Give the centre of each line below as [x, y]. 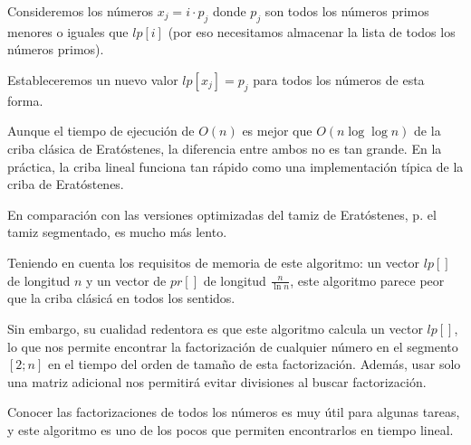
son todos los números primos [347, 11]
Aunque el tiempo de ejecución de [101, 131]
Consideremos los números [80, 11]
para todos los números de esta [339, 79]
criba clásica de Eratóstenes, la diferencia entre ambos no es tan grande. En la [225, 148]
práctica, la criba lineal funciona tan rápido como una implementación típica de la [235, 166]
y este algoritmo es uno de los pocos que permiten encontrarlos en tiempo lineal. [231, 429]
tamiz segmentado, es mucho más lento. [117, 232]
